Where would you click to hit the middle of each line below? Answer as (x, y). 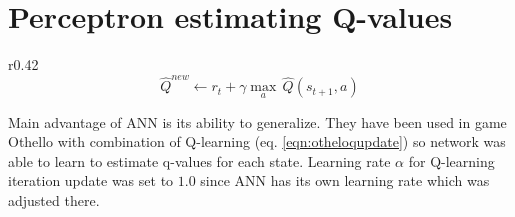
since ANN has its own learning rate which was (345, 180)
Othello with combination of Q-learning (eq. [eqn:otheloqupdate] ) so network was (257, 141)
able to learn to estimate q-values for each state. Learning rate (199, 160)
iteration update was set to (91, 180)
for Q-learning (451, 160)
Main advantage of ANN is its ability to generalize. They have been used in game (257, 121)
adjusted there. (54, 200)
